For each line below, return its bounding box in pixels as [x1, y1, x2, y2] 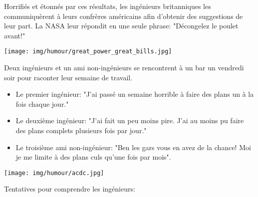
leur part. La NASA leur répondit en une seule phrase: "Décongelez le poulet [4, 20, 239, 31]
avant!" [4, 30, 25, 40]
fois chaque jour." [15, 98, 69, 109]
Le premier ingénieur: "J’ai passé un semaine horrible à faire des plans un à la [15, 89, 254, 99]
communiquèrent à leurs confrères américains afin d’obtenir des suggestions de [4, 10, 243, 21]
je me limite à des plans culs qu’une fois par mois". [15, 152, 171, 162]
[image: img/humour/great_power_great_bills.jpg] [4, 48, 172, 55]
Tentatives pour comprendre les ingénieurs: [4, 184, 135, 194]
